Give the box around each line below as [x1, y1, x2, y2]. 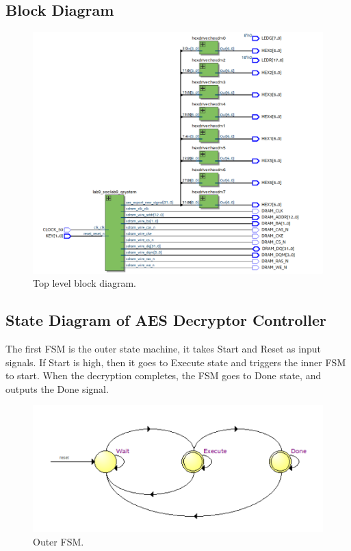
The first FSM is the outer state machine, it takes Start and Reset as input [5, 341, 321, 355]
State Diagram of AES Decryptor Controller [5, 309, 327, 331]
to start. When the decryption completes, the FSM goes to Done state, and [5, 368, 322, 383]
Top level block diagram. [33, 276, 136, 290]
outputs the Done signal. [5, 381, 109, 396]
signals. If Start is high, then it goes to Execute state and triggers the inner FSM [5, 355, 346, 369]
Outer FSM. [33, 535, 84, 549]
